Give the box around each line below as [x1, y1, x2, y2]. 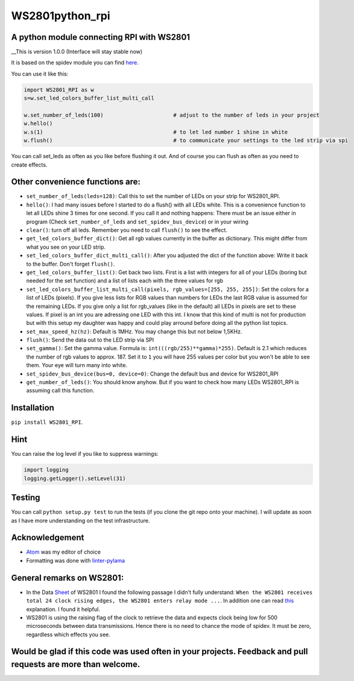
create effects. [11, 161, 48, 168]
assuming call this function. [26, 387, 95, 394]
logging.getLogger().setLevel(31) [24, 475, 126, 482]
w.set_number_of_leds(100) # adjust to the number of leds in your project [24, 112, 320, 118]
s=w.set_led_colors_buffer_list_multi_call [24, 95, 155, 102]
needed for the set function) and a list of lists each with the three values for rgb [26, 277, 223, 284]
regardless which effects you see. [26, 631, 111, 638]
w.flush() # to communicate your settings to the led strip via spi [24, 137, 349, 144]
